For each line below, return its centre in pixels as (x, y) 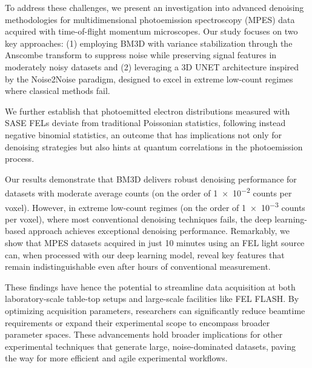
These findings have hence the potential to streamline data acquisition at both (150, 286)
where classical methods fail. (58, 91)
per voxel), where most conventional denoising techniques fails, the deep (138, 219)
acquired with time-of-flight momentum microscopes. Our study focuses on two (151, 31)
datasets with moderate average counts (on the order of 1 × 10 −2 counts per (148, 192)
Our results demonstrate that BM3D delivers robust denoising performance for (151, 179)
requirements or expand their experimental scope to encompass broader (138, 322)
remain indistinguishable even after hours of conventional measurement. (138, 266)
